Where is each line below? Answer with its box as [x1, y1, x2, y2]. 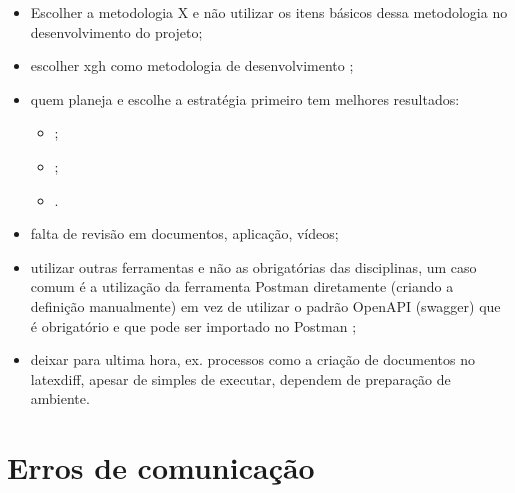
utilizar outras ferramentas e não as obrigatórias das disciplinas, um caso [30, 256, 477, 277]
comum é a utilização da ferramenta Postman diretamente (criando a [30, 276, 454, 297]
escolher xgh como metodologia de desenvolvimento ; [30, 55, 354, 76]
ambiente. [30, 388, 90, 409]
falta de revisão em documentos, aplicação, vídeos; [30, 223, 339, 244]
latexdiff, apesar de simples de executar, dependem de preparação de [30, 368, 451, 389]
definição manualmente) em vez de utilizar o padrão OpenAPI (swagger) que [30, 295, 501, 316]
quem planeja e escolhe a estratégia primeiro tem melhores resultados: [30, 88, 460, 109]
